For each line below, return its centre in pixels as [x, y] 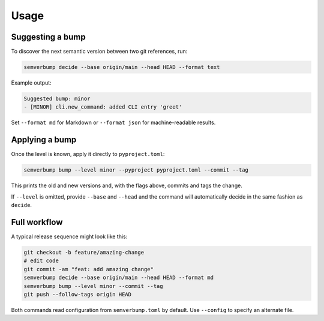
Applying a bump [44, 140]
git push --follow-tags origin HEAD [78, 294]
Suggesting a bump [49, 37]
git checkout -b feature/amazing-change [84, 252]
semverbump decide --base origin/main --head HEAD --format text [122, 67]
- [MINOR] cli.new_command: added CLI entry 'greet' [103, 107]
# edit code [41, 261]
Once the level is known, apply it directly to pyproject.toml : [88, 154]
